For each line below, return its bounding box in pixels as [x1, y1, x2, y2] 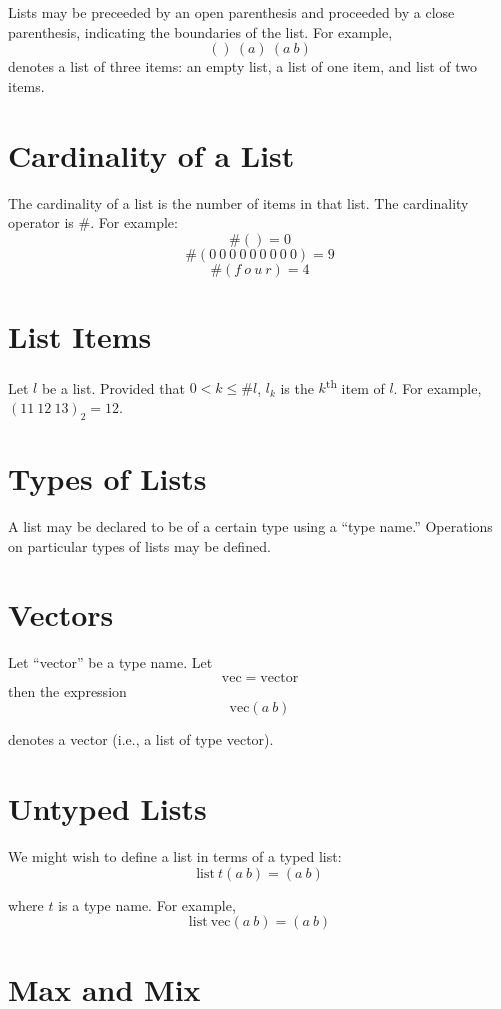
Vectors [8, 594, 114, 635]
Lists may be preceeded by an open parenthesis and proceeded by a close [8, 2, 455, 22]
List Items [8, 315, 152, 356]
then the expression [8, 680, 127, 701]
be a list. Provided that [41, 377, 185, 398]
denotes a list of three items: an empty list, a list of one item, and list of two [8, 56, 478, 77]
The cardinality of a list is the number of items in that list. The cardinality [8, 192, 469, 213]
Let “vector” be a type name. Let [8, 652, 213, 673]
